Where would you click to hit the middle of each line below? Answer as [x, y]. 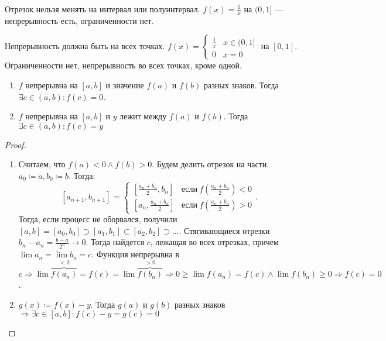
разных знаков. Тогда [241, 85]
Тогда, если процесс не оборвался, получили [98, 219]
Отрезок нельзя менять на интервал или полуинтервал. [103, 9]
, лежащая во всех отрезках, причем [214, 242]
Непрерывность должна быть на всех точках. [85, 46]
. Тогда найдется [115, 242]
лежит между [143, 116]
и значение [125, 85]
